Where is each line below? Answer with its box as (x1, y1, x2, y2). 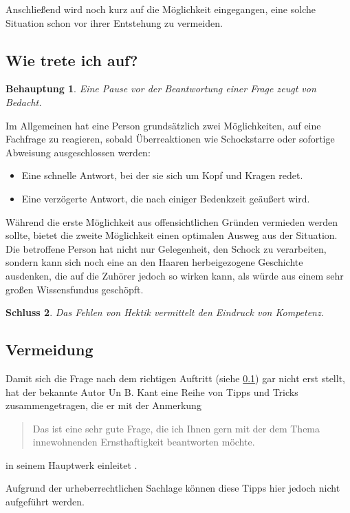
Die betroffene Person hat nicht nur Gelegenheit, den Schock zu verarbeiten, (6, 241, 327, 255)
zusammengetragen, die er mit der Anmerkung (6, 398, 201, 412)
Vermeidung (6, 339, 94, 360)
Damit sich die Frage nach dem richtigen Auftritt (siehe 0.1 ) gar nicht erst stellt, (6, 370, 345, 385)
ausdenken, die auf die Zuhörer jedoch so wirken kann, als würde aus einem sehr (6, 268, 344, 282)
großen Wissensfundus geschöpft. (6, 282, 144, 296)
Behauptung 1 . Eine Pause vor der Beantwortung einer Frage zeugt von (6, 81, 316, 96)
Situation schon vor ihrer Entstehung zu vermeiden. (6, 15, 223, 30)
